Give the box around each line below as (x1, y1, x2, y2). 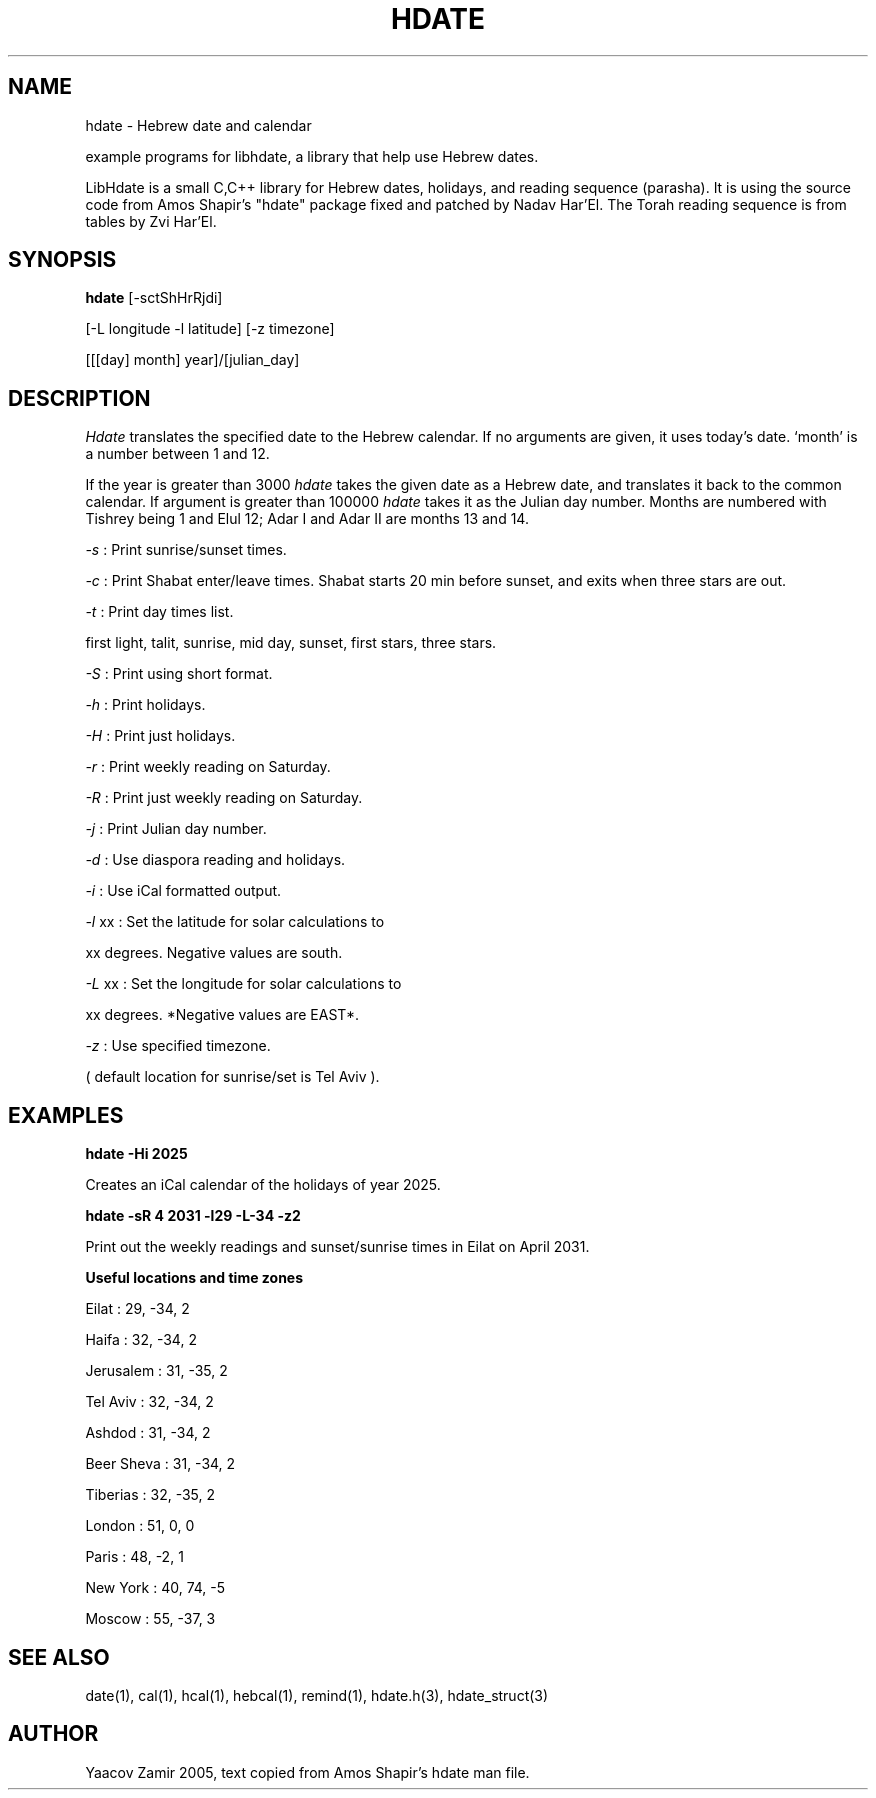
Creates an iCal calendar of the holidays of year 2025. (85, 1176, 441, 1194)
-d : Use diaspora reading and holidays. (85, 851, 346, 869)
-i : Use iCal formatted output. (85, 882, 282, 900)
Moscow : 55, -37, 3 (85, 1610, 216, 1628)
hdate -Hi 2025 (85, 1145, 188, 1163)
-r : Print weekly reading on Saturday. (85, 758, 331, 776)
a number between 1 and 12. (85, 445, 270, 463)
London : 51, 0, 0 (85, 1517, 195, 1535)
